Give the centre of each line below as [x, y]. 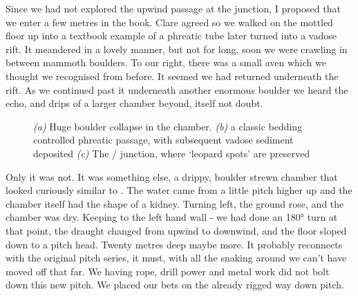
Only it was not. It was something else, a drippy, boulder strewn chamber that [172, 176]
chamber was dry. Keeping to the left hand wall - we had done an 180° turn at [172, 217]
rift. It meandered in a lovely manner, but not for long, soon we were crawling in [177, 49]
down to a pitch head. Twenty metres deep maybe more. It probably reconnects [174, 244]
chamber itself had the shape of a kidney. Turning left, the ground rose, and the [175, 203]
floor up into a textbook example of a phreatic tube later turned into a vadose [171, 36]
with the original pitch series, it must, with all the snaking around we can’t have [176, 258]
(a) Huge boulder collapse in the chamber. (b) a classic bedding [168, 126]
